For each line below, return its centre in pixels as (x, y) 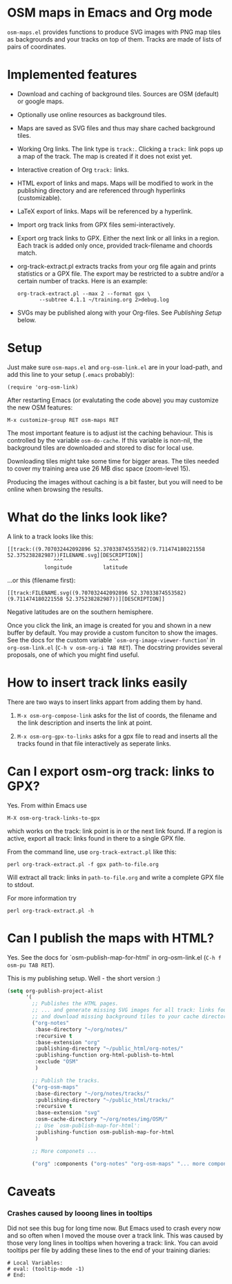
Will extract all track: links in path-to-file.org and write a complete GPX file (116, 877)
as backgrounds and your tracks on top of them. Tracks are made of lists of (115, 39)
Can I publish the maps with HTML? (110, 938)
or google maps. (40, 101)
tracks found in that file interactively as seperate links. (94, 744)
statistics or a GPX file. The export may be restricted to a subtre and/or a (120, 273)
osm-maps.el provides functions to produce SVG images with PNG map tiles (114, 32)
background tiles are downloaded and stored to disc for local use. (101, 448)
